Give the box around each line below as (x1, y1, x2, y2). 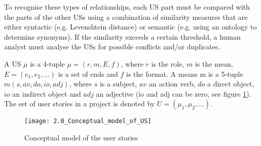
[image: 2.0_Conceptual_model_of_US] (24, 118, 152, 125)
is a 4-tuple (30, 58, 65, 69)
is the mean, (195, 58, 233, 69)
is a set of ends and (58, 68, 118, 79)
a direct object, (207, 78, 254, 89)
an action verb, (148, 78, 196, 89)
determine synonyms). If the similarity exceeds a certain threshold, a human (4, 31, 241, 42)
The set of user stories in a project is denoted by (4, 98, 155, 109)
